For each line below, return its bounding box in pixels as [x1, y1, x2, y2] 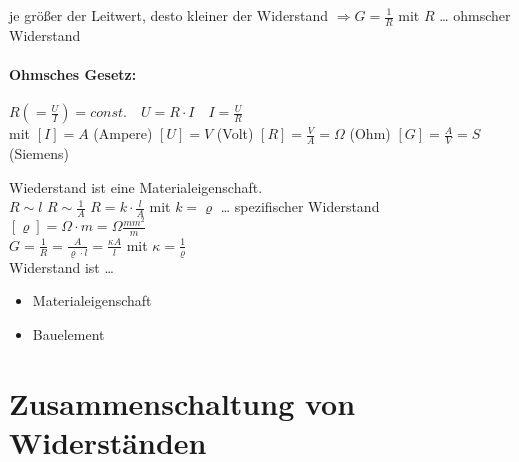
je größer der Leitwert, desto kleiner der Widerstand [9, 5, 329, 25]
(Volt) [216, 123, 254, 144]
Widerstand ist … [9, 256, 114, 277]
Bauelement [32, 323, 105, 344]
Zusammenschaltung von [9, 382, 356, 423]
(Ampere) [93, 123, 153, 144]
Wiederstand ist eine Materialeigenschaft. [9, 176, 263, 197]
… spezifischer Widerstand [220, 196, 380, 217]
